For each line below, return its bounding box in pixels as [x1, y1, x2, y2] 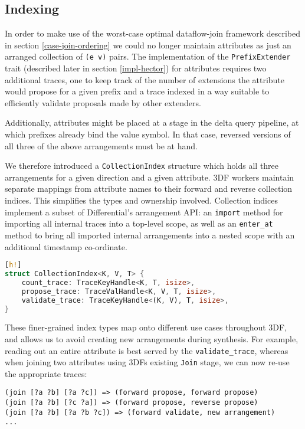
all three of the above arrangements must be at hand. [5, 139, 198, 152]
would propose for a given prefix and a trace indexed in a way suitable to [5, 85, 270, 97]
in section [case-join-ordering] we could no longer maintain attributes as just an [5, 38, 291, 51]
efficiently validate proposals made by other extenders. [5, 96, 201, 109]
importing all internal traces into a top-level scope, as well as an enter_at [5, 217, 273, 230]
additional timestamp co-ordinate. [5, 240, 127, 253]
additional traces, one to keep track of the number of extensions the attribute [5, 73, 285, 86]
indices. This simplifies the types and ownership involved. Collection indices [5, 194, 278, 207]
